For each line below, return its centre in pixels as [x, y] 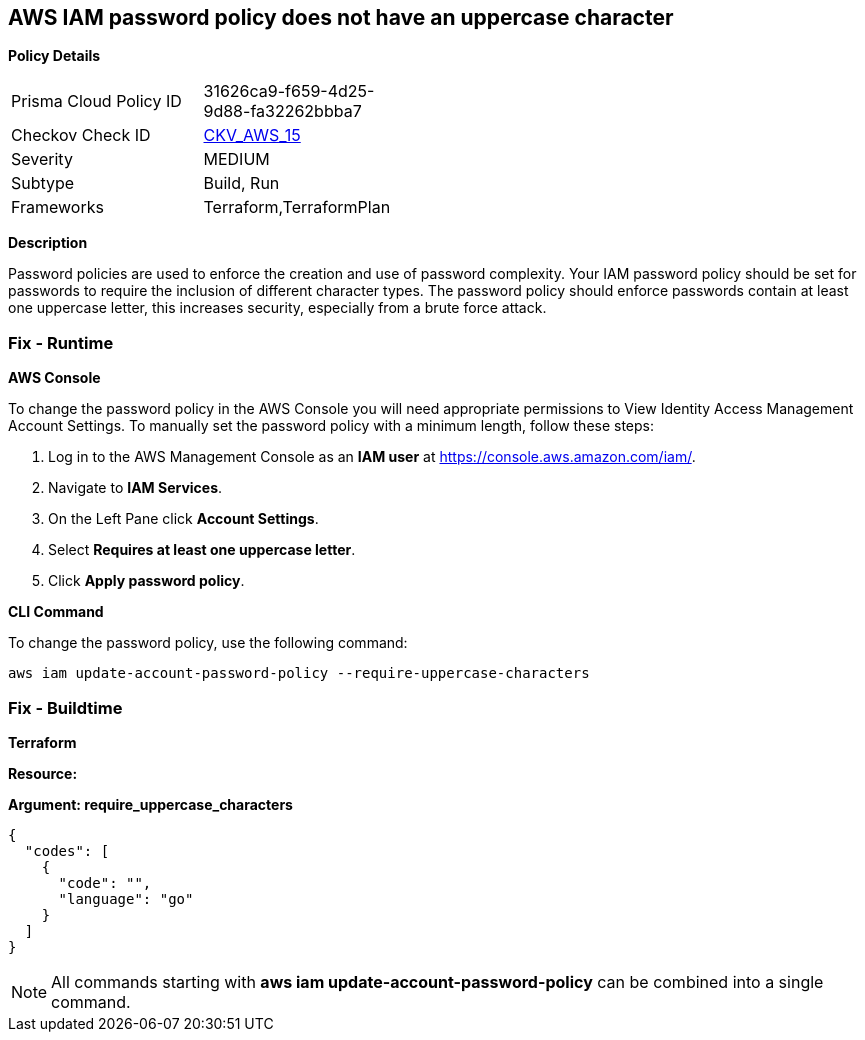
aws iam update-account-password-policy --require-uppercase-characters [299, 673]
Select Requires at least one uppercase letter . [202, 550]
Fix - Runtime [61, 342]
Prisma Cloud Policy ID [96, 101]
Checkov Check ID [81, 135]
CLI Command [56, 612]
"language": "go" [126, 898]
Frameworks [57, 207]
